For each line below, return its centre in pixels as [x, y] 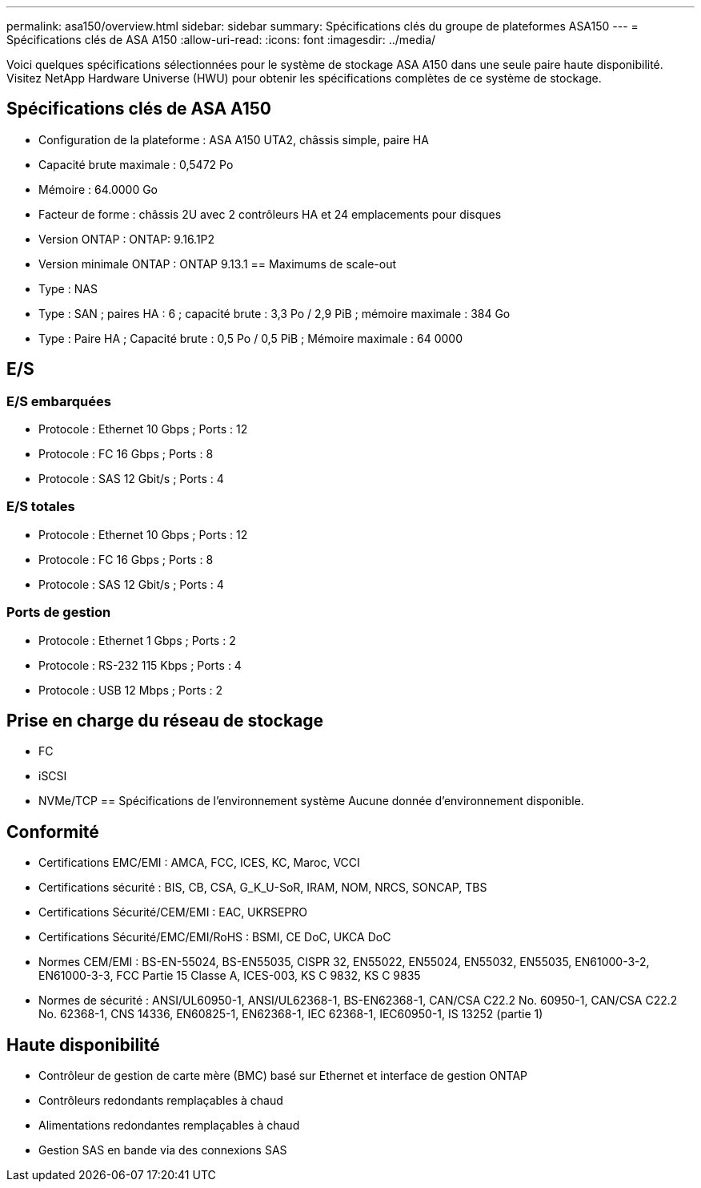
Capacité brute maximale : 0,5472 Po [136, 164]
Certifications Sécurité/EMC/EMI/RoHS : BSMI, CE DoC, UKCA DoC [215, 937]
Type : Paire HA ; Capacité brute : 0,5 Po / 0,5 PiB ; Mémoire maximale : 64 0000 [251, 338]
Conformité [53, 832]
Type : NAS [68, 288]
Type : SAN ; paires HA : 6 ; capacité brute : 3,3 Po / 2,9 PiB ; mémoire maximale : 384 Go [274, 313]
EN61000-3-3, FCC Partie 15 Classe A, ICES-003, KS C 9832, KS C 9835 [230, 976]
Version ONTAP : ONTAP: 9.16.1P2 [127, 239]
